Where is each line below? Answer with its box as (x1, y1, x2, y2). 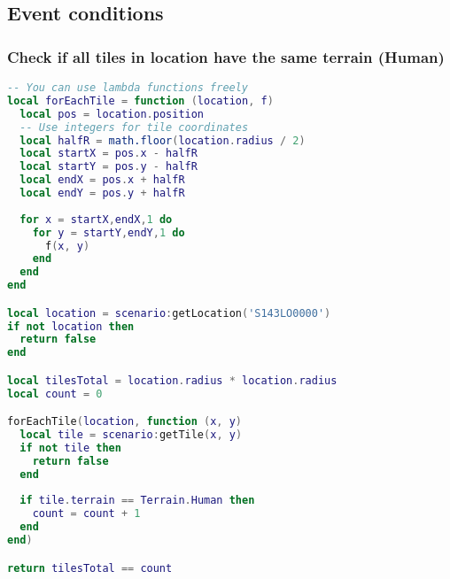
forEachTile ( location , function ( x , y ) (7, 415, 243, 428)
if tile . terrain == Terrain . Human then (19, 494, 255, 507)
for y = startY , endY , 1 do (32, 226, 185, 239)
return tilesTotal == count (7, 561, 173, 575)
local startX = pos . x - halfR (19, 147, 198, 160)
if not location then (7, 320, 135, 333)
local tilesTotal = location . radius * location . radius (7, 374, 337, 387)
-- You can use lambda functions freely (7, 81, 249, 94)
